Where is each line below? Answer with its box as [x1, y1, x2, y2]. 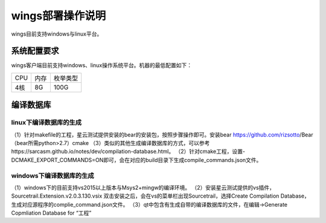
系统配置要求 [11, 46, 59, 56]
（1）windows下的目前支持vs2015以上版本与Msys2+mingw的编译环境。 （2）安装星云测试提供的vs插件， [11, 184, 275, 191]
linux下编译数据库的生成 [11, 118, 81, 127]
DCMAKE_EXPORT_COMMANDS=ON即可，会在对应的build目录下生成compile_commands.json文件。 [11, 156, 262, 163]
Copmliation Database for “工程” [11, 209, 92, 217]
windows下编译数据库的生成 [11, 171, 94, 179]
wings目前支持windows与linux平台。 [11, 30, 103, 37]
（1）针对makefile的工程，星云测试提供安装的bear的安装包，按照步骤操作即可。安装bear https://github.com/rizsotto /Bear [11, 131, 313, 138]
